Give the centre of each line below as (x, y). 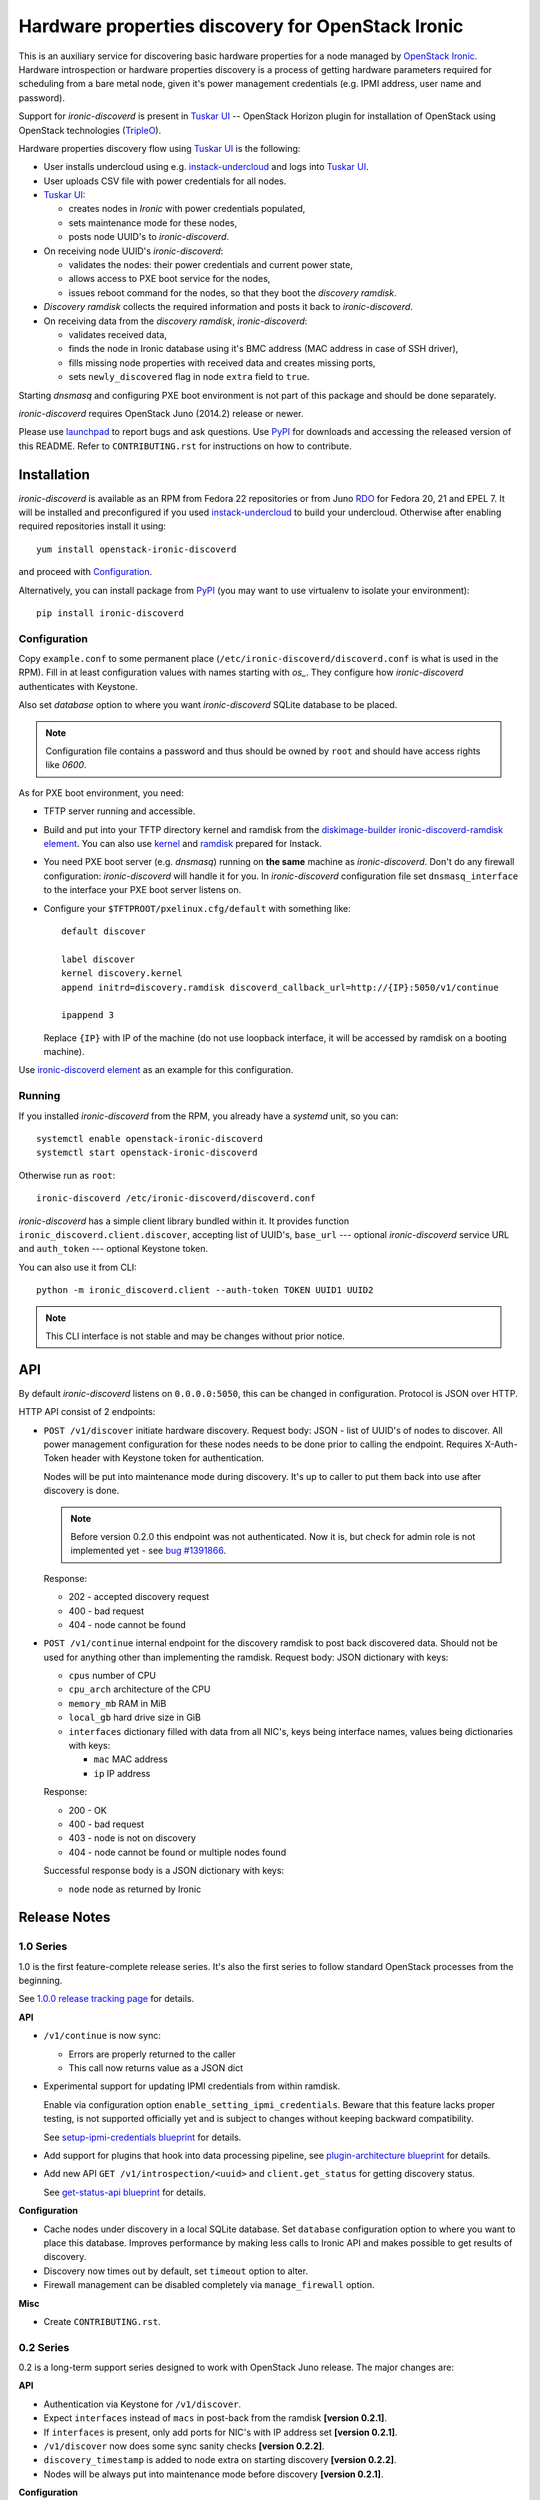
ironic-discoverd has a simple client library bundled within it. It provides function (184, 1221)
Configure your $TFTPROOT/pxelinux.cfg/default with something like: (197, 908)
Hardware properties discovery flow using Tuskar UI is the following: (159, 148)
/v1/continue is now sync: (102, 2036)
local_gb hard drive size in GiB (135, 1717)
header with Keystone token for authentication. (168, 1458)
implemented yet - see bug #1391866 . (148, 1551)
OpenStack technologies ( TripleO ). (90, 130)
